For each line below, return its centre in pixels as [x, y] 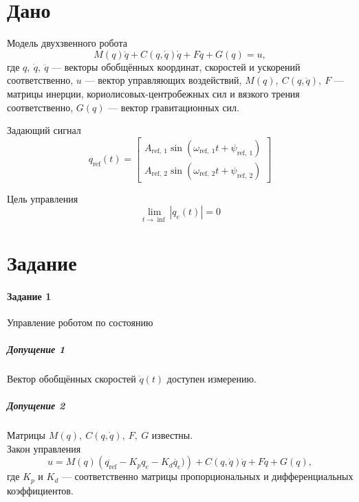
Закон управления [44, 448]
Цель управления [43, 198]
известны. [172, 435]
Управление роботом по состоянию [80, 322]
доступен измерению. [211, 378]
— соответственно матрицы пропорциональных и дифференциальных [207, 476]
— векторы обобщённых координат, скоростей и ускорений [176, 66]
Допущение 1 [36, 349]
